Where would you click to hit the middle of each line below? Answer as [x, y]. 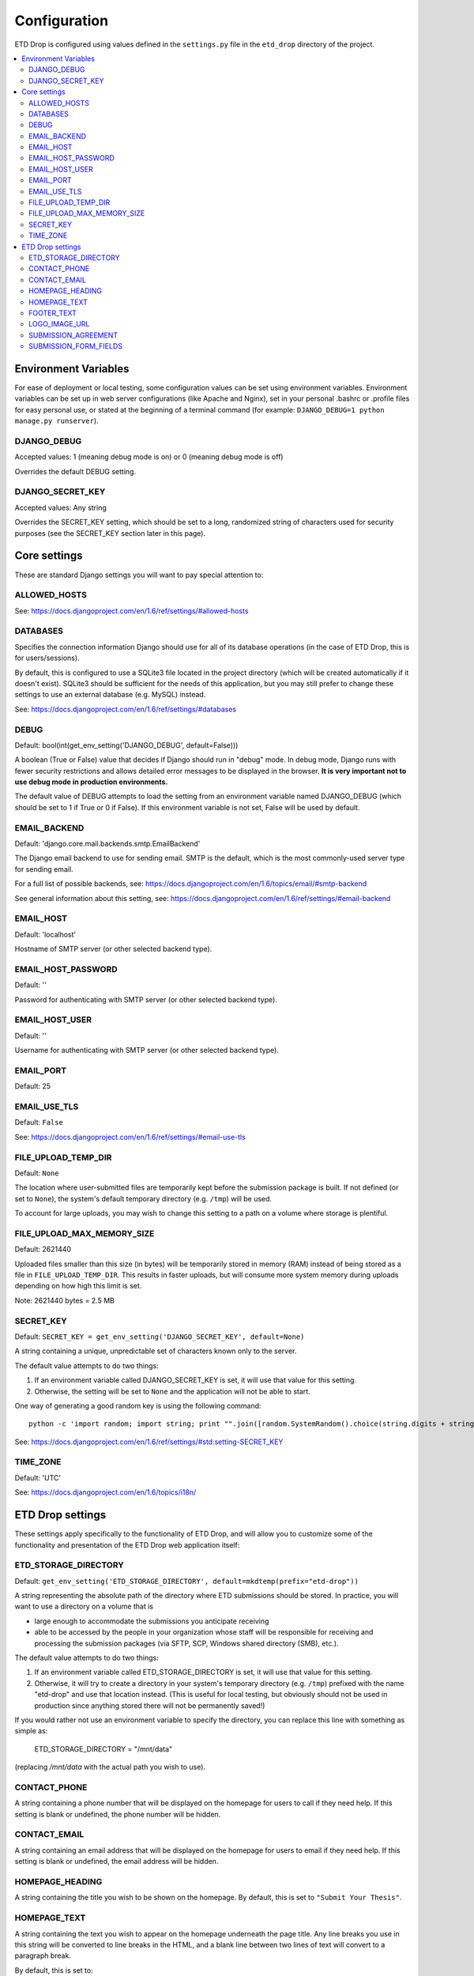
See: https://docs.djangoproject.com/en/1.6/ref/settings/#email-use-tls [130, 1137]
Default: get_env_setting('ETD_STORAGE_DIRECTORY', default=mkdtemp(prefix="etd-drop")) [187, 1581]
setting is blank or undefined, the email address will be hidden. [117, 1861]
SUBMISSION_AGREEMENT [73, 335]
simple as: [31, 1731]
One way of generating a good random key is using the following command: [138, 1405]
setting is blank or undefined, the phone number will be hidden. [118, 1814]
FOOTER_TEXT [53, 313]
